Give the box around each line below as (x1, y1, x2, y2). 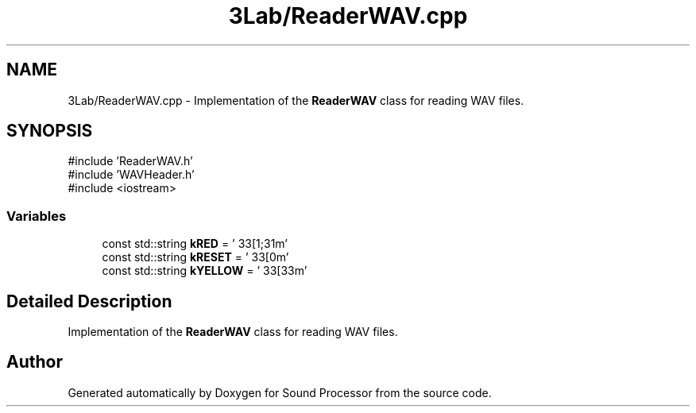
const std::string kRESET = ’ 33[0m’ (102, 250, 289, 264)
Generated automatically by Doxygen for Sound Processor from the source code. (68, 385, 492, 399)
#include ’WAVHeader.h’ (68, 168, 195, 182)
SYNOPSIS (6, 121, 93, 141)
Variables (6, 207, 67, 224)
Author (6, 352, 63, 372)
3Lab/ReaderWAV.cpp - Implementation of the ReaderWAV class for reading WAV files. (68, 93, 524, 107)
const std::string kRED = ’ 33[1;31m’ (102, 237, 288, 251)
